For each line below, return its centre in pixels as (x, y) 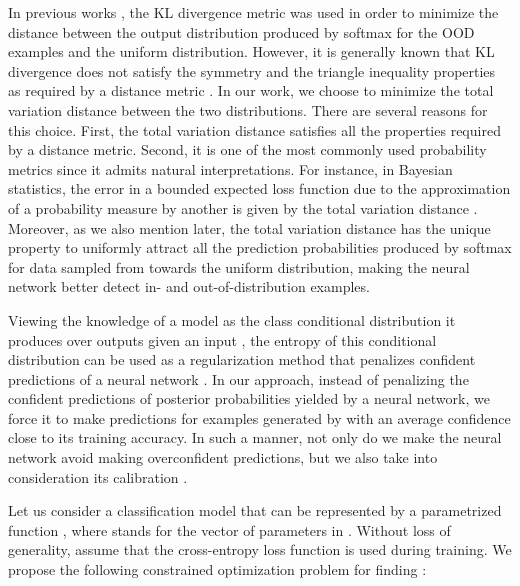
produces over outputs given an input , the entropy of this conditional (222, 339)
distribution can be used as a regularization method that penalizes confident (242, 359)
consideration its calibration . (98, 476)
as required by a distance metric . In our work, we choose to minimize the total (251, 90)
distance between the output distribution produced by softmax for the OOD (241, 31)
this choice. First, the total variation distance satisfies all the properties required (254, 129)
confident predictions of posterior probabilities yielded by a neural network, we (249, 398)
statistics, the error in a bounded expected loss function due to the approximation (259, 188)
